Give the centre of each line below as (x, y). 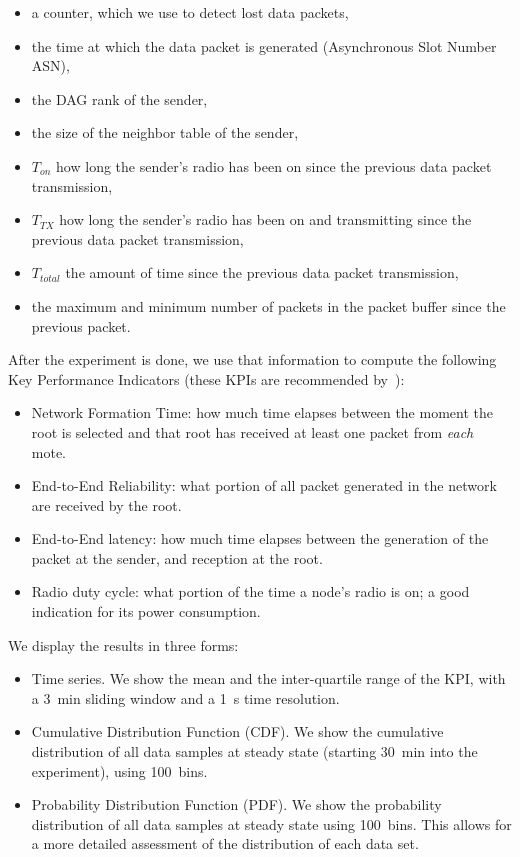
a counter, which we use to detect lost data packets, (190, 12)
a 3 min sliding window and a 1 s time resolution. (185, 697)
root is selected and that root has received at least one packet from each (252, 431)
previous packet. (81, 325)
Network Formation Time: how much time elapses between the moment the (262, 412)
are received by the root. (106, 504)
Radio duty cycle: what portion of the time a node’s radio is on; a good (250, 591)
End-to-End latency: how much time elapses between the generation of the (260, 538)
